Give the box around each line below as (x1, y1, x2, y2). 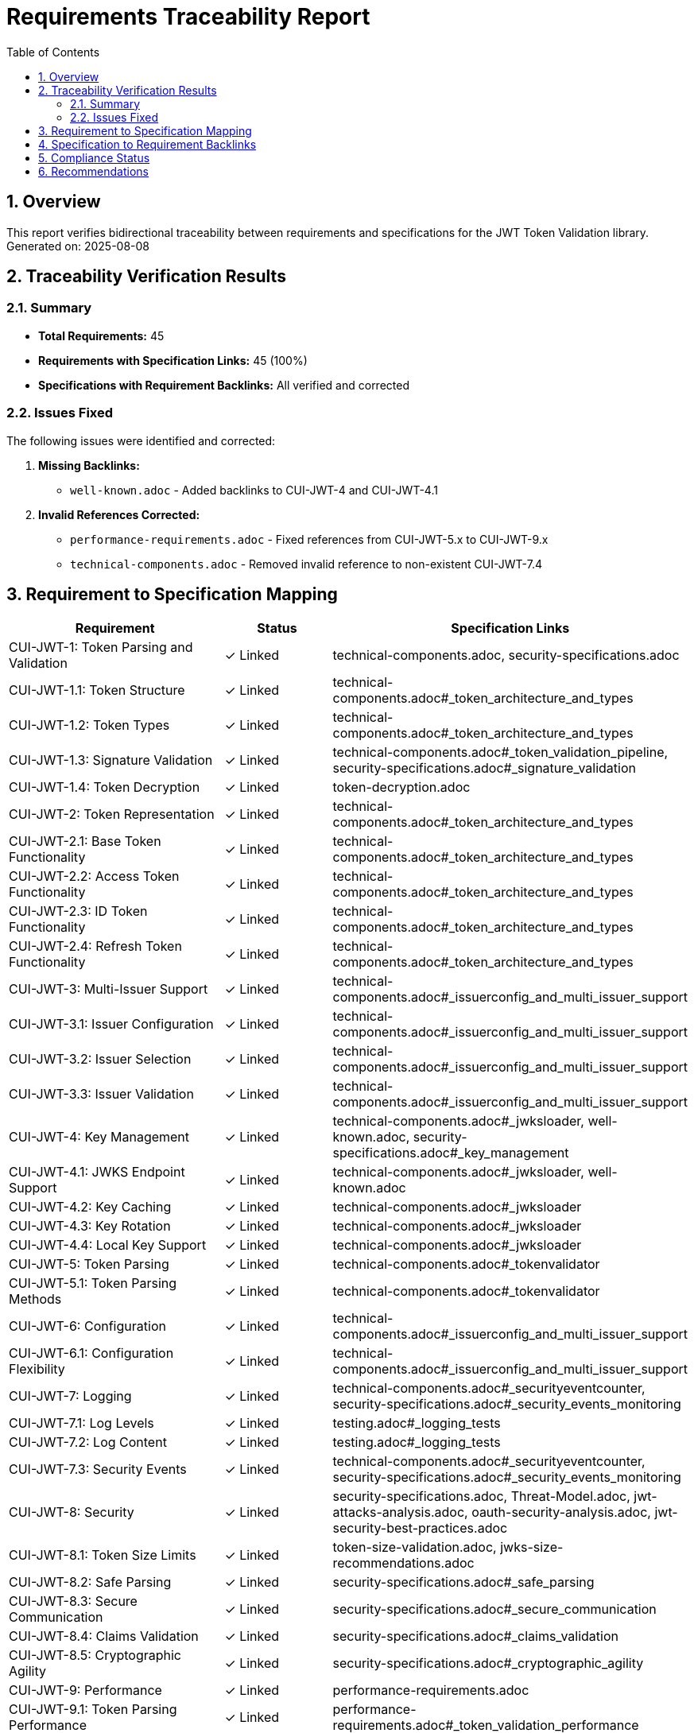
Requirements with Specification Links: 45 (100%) (38, 353, 308, 367)
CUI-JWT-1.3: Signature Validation (9, 752, 213, 769)
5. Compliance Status (38, 150, 150, 165)
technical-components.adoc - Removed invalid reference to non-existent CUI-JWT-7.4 (70, 556, 542, 571)
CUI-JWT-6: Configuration (9, 1318, 166, 1335)
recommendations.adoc (332, 1555, 475, 1572)
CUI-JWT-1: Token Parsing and (9, 639, 193, 656)
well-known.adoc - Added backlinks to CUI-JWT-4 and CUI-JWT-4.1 (70, 483, 438, 497)
